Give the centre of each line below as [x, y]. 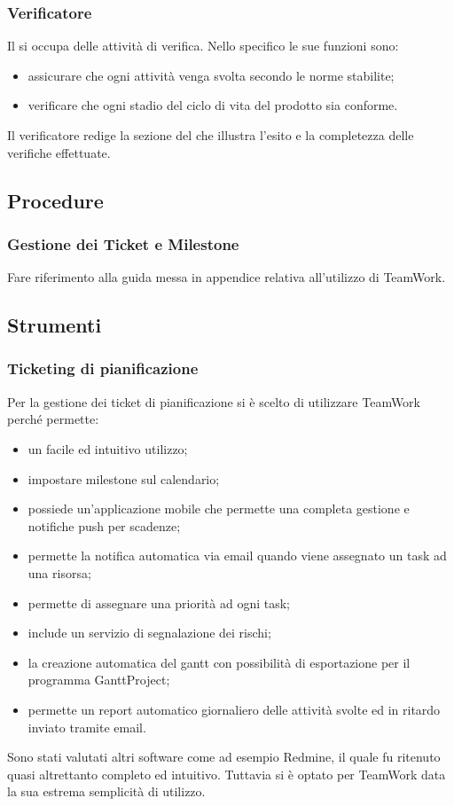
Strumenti [55, 325]
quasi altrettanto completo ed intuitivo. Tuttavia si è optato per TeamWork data [227, 774]
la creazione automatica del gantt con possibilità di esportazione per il [219, 662]
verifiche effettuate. [59, 152]
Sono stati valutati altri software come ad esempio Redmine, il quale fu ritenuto [224, 757]
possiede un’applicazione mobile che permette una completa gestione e [219, 509]
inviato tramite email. [87, 727]
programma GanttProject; [99, 680]
